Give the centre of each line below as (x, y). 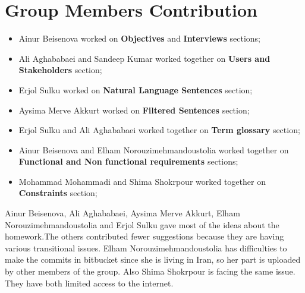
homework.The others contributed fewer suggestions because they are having (144, 236)
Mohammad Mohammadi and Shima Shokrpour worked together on (142, 181)
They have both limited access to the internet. (89, 283)
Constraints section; (58, 193)
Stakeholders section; (60, 70)
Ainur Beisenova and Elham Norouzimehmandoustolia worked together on (154, 149)
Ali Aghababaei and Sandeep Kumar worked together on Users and (144, 58)
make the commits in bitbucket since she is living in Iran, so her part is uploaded (153, 259)
